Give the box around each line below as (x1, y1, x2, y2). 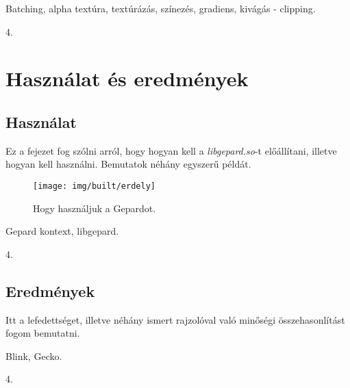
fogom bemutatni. (5, 326, 80, 340)
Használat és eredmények (5, 64, 249, 92)
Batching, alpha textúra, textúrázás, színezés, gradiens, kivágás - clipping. (5, 1, 316, 15)
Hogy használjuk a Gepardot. (33, 201, 156, 215)
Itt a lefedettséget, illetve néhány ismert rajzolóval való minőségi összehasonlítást (5, 312, 345, 326)
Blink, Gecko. (5, 348, 62, 363)
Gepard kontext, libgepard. (5, 224, 119, 238)
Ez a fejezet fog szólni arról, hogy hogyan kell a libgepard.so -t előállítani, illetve (5, 143, 337, 157)
